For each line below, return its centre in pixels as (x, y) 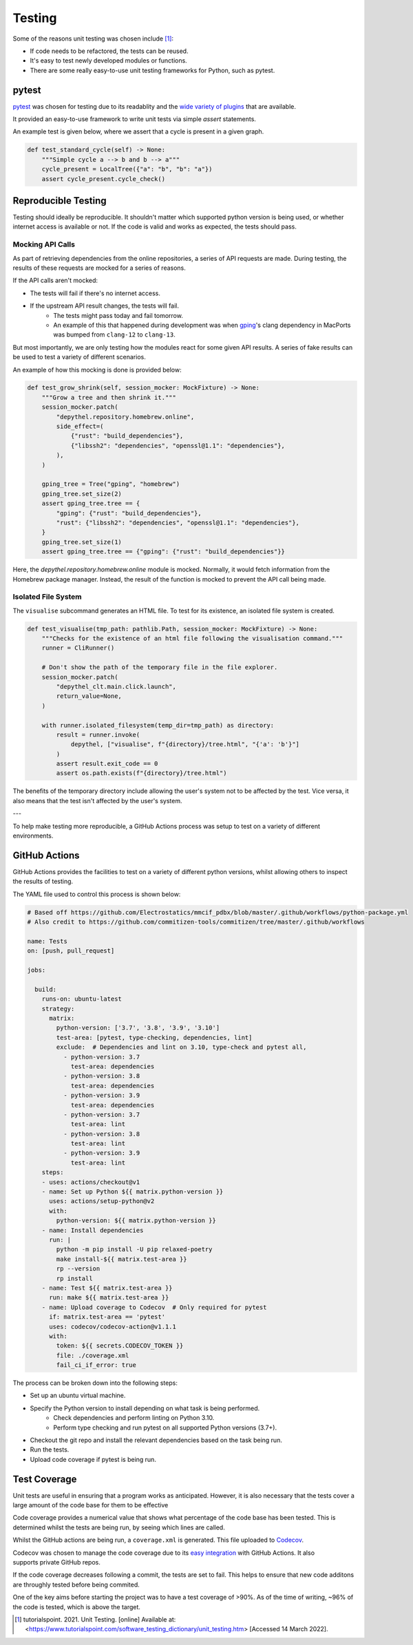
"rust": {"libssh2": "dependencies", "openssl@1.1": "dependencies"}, (178, 522)
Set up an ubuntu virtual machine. (78, 1395)
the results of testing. (43, 882)
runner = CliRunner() (78, 648)
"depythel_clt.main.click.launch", (116, 686)
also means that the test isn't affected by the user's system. (97, 800)
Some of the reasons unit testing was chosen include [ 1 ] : (93, 39)
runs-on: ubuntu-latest (82, 999)
